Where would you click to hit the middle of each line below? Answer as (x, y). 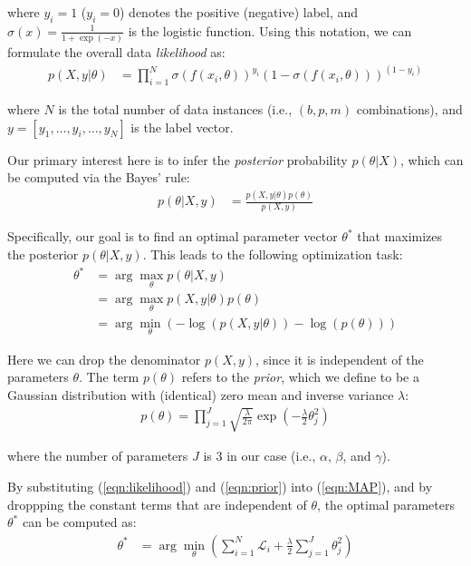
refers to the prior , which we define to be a (300, 377)
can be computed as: (79, 522)
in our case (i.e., (271, 456)
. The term (109, 377)
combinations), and (409, 108)
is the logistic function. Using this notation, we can (270, 30)
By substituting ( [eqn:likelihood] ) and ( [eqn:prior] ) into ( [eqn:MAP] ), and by (220, 486)
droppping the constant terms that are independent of (157, 504)
